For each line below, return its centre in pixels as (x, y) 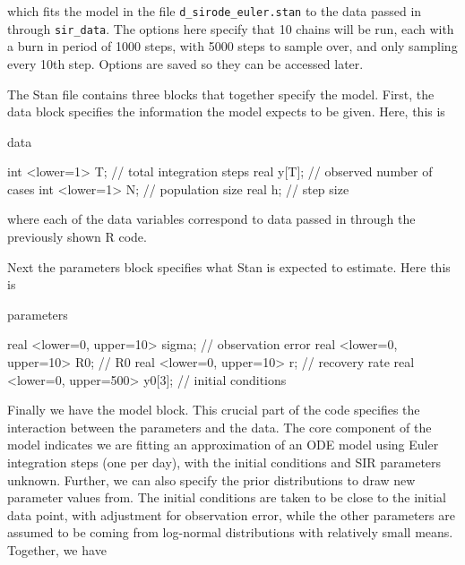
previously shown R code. (77, 237)
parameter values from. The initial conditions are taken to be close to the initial (227, 497)
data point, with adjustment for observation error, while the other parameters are (231, 514)
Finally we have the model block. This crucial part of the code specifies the (214, 410)
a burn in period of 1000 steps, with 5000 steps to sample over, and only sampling (232, 46)
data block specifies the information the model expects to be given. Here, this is (226, 111)
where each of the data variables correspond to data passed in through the (211, 219)
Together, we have (57, 549)
